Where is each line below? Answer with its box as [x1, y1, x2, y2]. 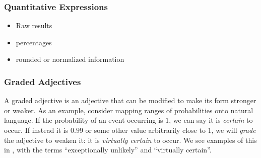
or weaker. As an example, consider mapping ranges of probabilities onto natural [4, 105, 253, 115]
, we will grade [211, 125, 256, 135]
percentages [16, 37, 52, 47]
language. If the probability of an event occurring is [4, 115, 163, 125]
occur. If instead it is [4, 125, 69, 135]
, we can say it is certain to [169, 115, 253, 125]
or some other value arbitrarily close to [85, 125, 206, 135]
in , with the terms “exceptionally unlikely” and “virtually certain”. [4, 144, 212, 155]
